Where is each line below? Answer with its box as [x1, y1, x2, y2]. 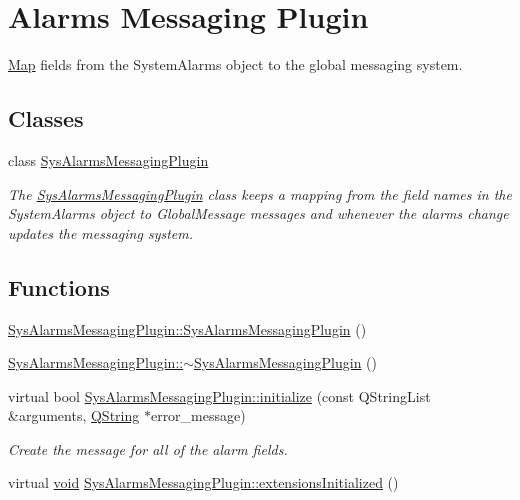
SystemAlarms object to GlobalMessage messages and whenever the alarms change [8, 203, 509, 224]
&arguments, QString [8, 405, 140, 426]
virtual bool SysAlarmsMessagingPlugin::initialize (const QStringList [8, 385, 431, 406]
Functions [8, 271, 110, 302]
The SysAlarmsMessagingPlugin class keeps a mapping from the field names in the [8, 183, 512, 204]
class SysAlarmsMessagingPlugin [8, 149, 209, 170]
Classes [8, 103, 84, 134]
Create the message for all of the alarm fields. [8, 438, 288, 459]
